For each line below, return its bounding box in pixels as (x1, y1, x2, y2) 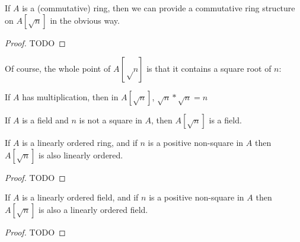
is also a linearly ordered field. (39, 203, 148, 215)
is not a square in (79, 114, 142, 126)
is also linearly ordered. (39, 148, 123, 161)
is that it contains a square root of (146, 62, 272, 75)
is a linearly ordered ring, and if (22, 136, 138, 149)
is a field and (22, 114, 69, 126)
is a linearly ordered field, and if (22, 191, 139, 203)
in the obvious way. (50, 14, 120, 26)
